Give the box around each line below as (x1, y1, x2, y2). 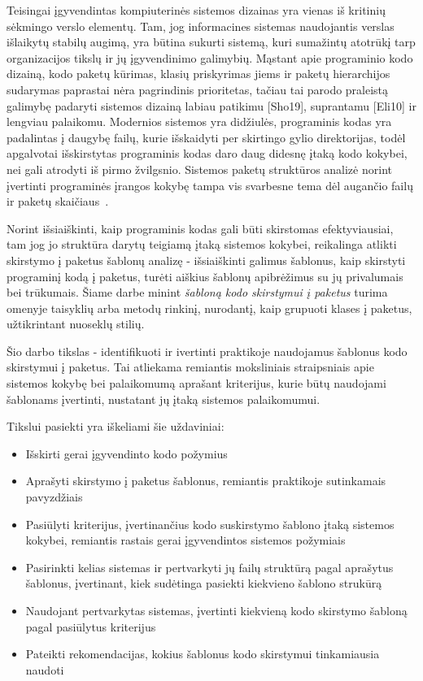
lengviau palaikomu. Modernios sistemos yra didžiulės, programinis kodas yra (7, 113, 392, 130)
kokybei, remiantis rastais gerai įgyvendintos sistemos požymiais (25, 531, 346, 549)
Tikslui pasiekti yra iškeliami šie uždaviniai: (7, 418, 225, 435)
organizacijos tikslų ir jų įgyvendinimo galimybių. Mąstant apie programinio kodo (7, 49, 413, 66)
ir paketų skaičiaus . (7, 193, 109, 210)
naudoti (25, 661, 64, 678)
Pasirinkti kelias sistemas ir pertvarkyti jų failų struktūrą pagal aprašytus (25, 558, 394, 575)
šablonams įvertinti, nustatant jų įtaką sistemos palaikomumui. (7, 390, 321, 407)
